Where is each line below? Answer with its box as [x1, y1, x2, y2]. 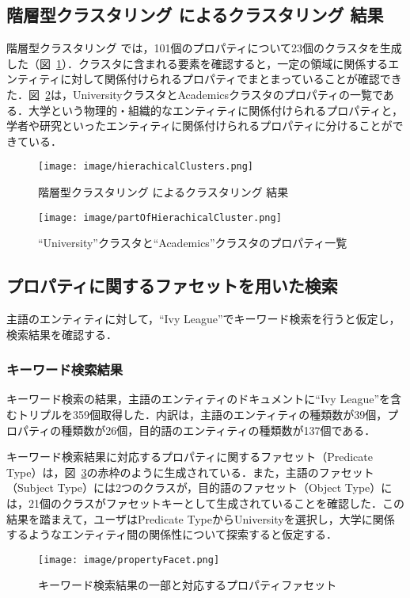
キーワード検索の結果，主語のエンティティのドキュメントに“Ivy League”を [6, 390, 390, 407]
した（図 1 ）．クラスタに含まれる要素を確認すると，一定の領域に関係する [6, 55, 389, 71]
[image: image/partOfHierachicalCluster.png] [38, 211, 282, 223]
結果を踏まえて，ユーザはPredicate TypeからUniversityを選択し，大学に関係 [6, 510, 395, 527]
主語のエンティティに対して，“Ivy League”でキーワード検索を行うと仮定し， [6, 310, 401, 327]
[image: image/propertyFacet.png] [38, 554, 220, 566]
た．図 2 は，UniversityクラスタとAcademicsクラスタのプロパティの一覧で [6, 86, 383, 102]
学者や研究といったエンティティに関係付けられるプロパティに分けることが [6, 117, 393, 134]
